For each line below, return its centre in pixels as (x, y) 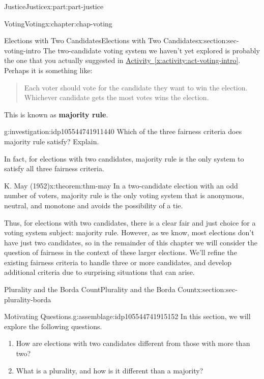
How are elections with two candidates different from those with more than (133, 343)
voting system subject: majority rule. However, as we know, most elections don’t (129, 232)
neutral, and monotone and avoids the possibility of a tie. (94, 205)
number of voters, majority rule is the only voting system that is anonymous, (124, 195)
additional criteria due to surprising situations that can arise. (99, 272)
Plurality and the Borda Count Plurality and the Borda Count (101, 289)
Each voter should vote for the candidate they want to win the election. (136, 87)
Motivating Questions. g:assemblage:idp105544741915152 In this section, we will (127, 316)
